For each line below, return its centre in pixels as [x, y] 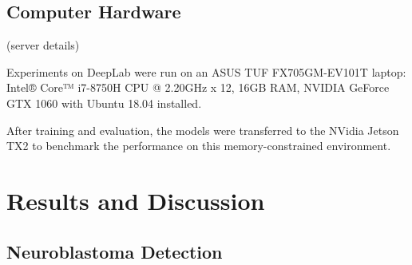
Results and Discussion [136, 200]
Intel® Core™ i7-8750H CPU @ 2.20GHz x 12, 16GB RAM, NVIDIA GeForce [198, 87]
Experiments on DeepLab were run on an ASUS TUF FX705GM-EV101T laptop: [206, 71]
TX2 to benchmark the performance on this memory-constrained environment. [199, 146]
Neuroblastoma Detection [115, 251]
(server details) [43, 45]
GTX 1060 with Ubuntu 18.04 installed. [104, 103]
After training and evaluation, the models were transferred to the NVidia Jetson [203, 130]
